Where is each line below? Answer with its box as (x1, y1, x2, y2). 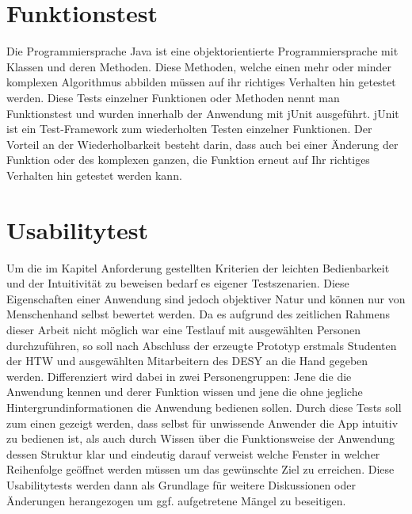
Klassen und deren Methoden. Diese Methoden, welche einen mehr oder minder (6, 58, 391, 74)
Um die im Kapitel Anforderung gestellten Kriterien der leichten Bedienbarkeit (6, 259, 390, 276)
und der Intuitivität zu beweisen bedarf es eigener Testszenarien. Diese (6, 275, 349, 291)
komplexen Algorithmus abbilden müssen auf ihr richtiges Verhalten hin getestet (6, 74, 396, 90)
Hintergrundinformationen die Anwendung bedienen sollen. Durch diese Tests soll (6, 398, 402, 415)
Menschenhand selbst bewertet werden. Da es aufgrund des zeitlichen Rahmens (6, 306, 390, 322)
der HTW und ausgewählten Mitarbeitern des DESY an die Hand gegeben (6, 352, 368, 369)
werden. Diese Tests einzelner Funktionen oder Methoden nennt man (6, 89, 340, 105)
